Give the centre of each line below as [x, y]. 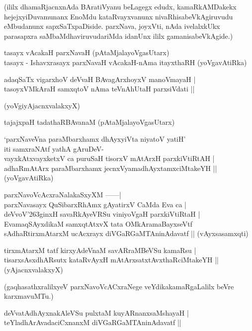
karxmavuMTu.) [29, 296]
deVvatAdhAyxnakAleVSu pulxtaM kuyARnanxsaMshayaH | [96, 312]
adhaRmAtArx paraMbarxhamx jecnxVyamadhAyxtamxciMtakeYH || [111, 168]
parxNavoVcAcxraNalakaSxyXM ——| [63, 194]
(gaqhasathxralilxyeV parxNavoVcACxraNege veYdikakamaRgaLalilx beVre [119, 286]
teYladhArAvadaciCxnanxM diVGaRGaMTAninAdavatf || [93, 322]
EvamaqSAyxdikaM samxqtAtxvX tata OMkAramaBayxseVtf [98, 223]
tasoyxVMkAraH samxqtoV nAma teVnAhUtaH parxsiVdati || [99, 89]
